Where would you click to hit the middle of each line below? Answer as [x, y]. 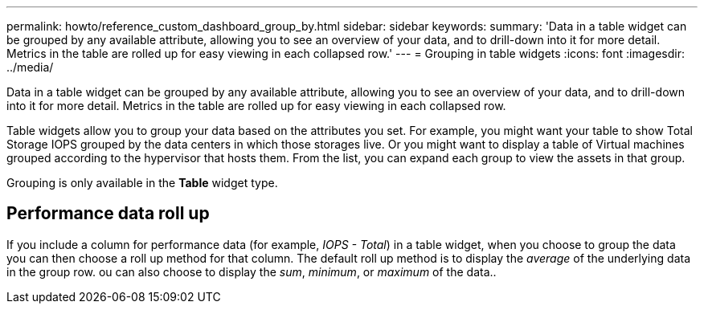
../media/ [30, 67]
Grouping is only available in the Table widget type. [142, 183]
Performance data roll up [108, 214]
